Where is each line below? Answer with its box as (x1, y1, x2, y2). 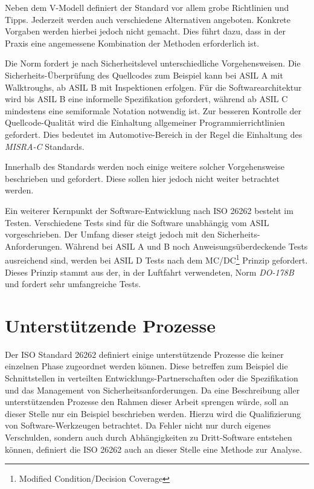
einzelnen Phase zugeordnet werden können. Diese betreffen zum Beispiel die (5, 360, 288, 372)
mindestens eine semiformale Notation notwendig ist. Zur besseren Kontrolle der (5, 104, 302, 117)
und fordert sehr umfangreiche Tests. (5, 277, 141, 290)
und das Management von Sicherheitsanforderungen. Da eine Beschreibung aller (5, 383, 300, 396)
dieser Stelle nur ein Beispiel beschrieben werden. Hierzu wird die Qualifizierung (5, 407, 301, 419)
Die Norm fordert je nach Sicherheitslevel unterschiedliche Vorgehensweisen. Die (5, 57, 301, 70)
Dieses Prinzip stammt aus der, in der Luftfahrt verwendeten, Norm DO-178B (5, 265, 294, 278)
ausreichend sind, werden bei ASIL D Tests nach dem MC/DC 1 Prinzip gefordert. (5, 252, 308, 266)
